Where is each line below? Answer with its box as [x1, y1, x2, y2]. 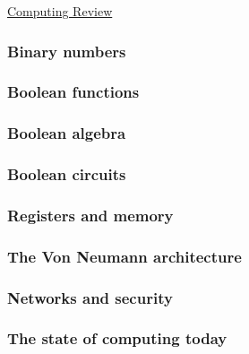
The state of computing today [7, 327, 228, 350]
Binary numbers [7, 39, 126, 62]
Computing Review [7, 2, 113, 20]
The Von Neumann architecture [7, 245, 242, 267]
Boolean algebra [7, 122, 126, 144]
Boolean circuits [7, 163, 126, 186]
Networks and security [7, 286, 173, 308]
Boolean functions [7, 81, 140, 103]
